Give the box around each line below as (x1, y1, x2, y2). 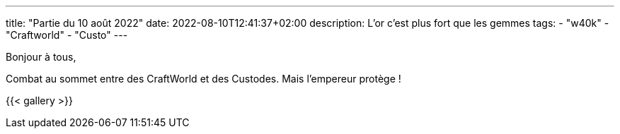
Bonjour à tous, (6, 51, 76, 63)
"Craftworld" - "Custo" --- (6, 29, 128, 41)
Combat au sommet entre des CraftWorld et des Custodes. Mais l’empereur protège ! (6, 73, 401, 85)
